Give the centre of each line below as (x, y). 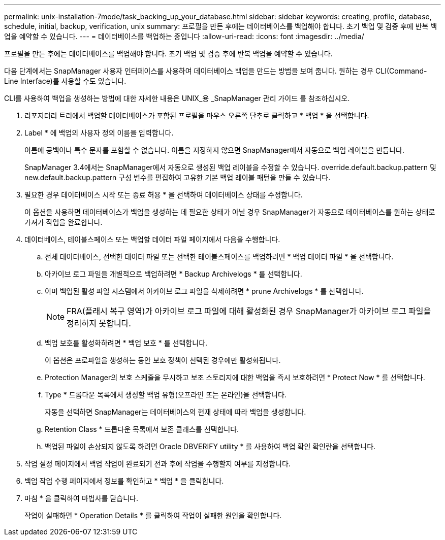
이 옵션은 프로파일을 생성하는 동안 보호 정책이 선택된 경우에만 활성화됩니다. (163, 360)
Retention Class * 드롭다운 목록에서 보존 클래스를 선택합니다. (142, 429)
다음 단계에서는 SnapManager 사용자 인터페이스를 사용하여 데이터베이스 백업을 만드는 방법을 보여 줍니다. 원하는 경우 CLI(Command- (216, 71)
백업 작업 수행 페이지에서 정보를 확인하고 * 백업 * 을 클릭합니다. (124, 481)
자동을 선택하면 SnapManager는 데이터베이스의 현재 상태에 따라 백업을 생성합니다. (176, 412)
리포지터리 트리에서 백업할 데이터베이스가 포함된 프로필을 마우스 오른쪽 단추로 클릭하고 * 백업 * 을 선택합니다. (197, 115)
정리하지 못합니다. (99, 323)
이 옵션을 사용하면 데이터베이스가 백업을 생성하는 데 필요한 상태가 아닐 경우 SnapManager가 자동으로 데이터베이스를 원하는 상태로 (230, 212)
